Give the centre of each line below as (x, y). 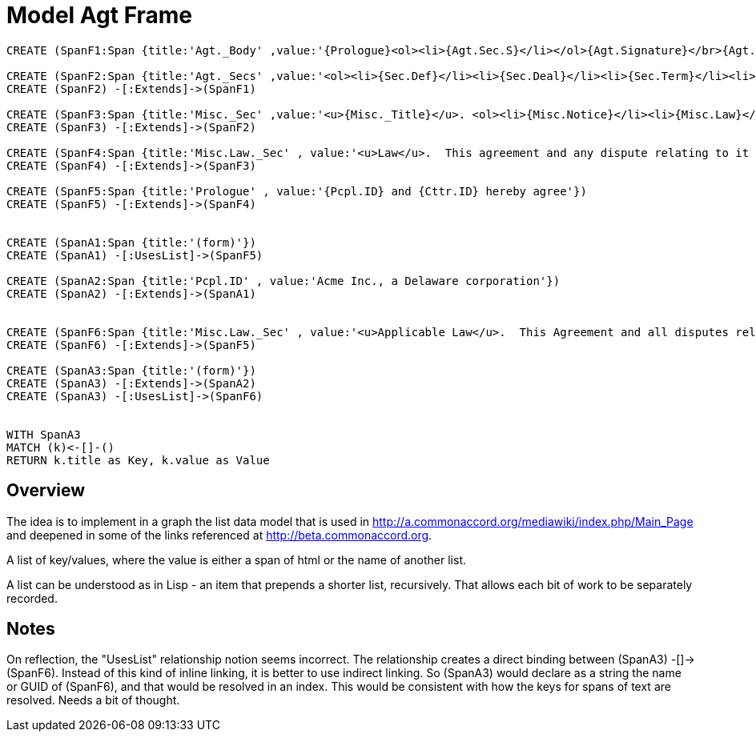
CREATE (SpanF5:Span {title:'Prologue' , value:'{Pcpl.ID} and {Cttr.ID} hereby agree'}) (297, 191)
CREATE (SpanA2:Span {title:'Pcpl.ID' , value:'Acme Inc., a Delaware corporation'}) (283, 281)
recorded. (32, 598)
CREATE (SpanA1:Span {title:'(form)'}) (131, 242)
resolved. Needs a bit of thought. (93, 700)
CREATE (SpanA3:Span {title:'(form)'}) (131, 370)
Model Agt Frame (100, 15)
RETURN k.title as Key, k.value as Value (138, 460)
